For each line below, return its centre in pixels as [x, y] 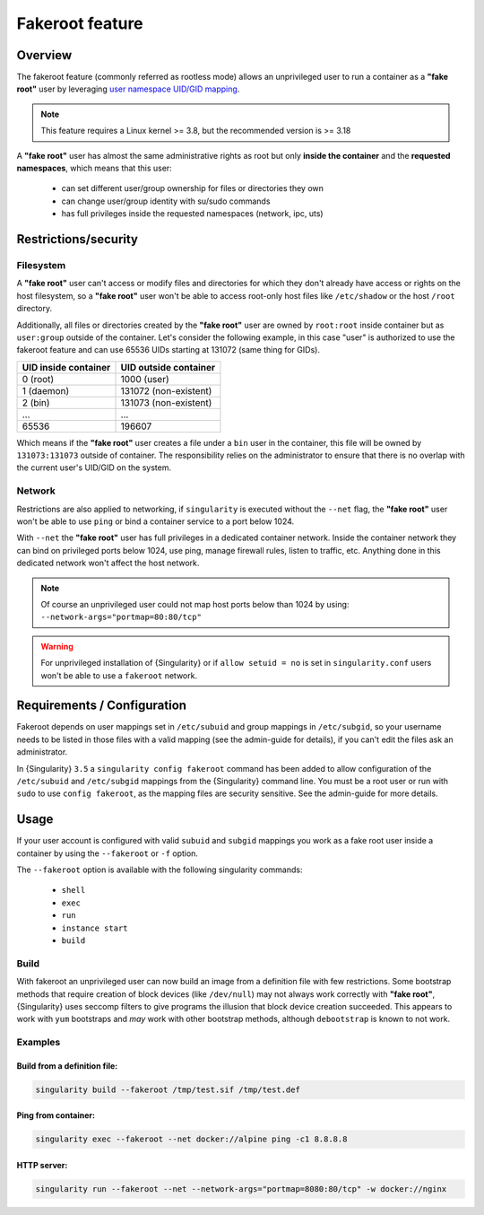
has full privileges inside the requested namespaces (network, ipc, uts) [192, 214]
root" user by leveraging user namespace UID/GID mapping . [128, 89]
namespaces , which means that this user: [94, 168]
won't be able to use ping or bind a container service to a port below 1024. [156, 521]
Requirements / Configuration [102, 706]
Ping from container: [56, 1115]
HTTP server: [42, 1166]
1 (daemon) [46, 390]
